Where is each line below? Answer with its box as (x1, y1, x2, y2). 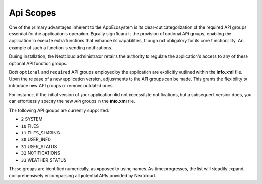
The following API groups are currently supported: (9, 107, 109, 113)
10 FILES (21, 123, 39, 129)
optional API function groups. (9, 60, 67, 66)
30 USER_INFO (21, 136, 51, 143)
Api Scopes (9, 7, 56, 18)
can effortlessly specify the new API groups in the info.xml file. (9, 99, 135, 104)
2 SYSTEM (21, 117, 43, 122)
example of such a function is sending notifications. (9, 44, 113, 50)
